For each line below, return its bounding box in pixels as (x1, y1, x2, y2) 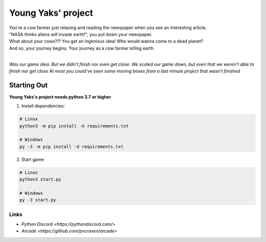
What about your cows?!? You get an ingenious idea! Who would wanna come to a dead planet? (9, 38, 203, 44)
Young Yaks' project (9, 7, 94, 18)
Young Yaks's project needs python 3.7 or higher (9, 94, 111, 100)
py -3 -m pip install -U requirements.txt (19, 143, 124, 149)
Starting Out (9, 81, 48, 89)
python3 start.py (19, 176, 62, 182)
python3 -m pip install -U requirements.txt (19, 123, 129, 129)
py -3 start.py (19, 197, 56, 203)
